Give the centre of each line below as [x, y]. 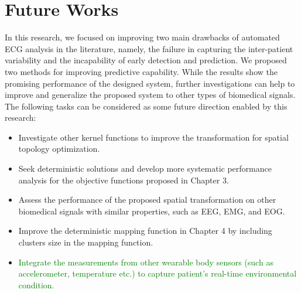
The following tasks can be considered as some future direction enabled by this [146, 106]
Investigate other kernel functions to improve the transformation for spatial [153, 137]
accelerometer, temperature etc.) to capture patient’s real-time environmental [158, 273]
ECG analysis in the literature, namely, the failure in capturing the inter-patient [149, 48]
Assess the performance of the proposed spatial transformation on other [147, 200]
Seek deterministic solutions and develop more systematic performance [145, 168]
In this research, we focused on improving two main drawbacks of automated [142, 37]
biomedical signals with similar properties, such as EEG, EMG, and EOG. [152, 211]
